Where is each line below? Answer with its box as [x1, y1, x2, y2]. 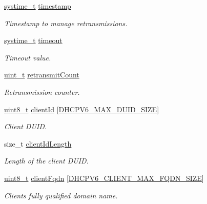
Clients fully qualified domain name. [4, 190, 118, 200]
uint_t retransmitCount [4, 69, 79, 80]
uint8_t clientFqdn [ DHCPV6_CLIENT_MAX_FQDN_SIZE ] [4, 172, 204, 183]
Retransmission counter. [4, 86, 80, 97]
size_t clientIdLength [4, 138, 72, 149]
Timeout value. [4, 52, 51, 63]
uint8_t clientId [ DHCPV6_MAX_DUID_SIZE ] [4, 104, 159, 114]
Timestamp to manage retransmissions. [4, 17, 128, 28]
